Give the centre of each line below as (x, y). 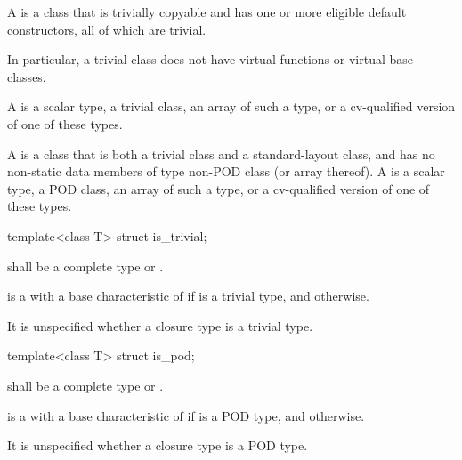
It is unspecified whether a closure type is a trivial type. (160, 325)
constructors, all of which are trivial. (107, 29)
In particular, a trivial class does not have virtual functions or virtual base (211, 59)
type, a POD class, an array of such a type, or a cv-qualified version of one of (219, 188)
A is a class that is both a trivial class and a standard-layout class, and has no (221, 153)
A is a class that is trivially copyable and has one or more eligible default (207, 12)
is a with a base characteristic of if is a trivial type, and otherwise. (188, 296)
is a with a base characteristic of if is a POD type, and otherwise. (186, 415)
